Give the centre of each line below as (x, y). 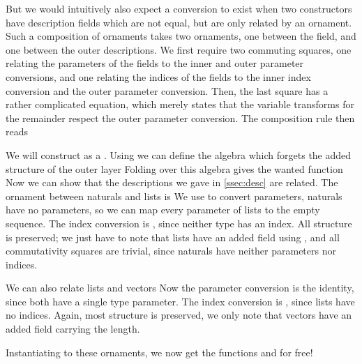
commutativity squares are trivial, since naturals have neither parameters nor (171, 251)
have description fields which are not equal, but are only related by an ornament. (179, 22)
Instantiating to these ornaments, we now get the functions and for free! (159, 352)
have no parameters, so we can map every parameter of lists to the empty (163, 210)
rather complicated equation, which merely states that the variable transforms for (180, 104)
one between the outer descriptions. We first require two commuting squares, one (179, 49)
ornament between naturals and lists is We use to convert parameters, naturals (174, 196)
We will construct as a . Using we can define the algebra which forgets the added (179, 154)
